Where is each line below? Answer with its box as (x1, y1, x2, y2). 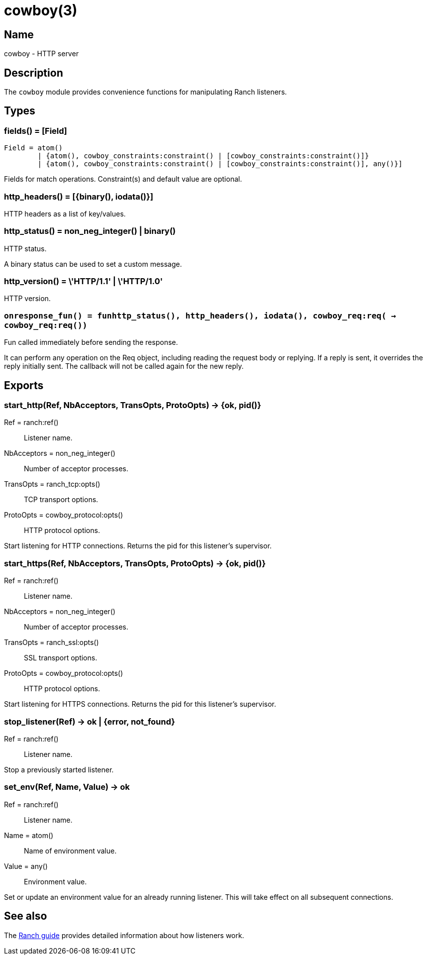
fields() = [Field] (4, 125, 67, 136)
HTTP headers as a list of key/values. (4, 209, 126, 218)
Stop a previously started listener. (4, 765, 114, 774)
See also (4, 910, 47, 923)
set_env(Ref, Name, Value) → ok (4, 782, 130, 792)
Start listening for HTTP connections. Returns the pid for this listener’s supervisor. (4, 541, 272, 550)
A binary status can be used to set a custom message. (4, 259, 182, 268)
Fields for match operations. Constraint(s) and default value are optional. (4, 175, 242, 184)
